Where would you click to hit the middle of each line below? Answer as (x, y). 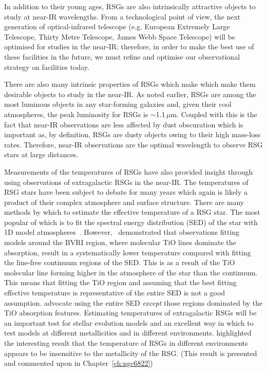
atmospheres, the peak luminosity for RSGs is (76, 114)
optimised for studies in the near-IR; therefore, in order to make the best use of (129, 46)
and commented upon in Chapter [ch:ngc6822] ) (79, 363)
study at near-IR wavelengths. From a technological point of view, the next (122, 16)
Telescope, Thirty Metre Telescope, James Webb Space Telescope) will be (120, 36)
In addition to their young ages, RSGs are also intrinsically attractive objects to (130, 6)
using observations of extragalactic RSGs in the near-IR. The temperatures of (126, 182)
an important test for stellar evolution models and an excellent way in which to (129, 322)
